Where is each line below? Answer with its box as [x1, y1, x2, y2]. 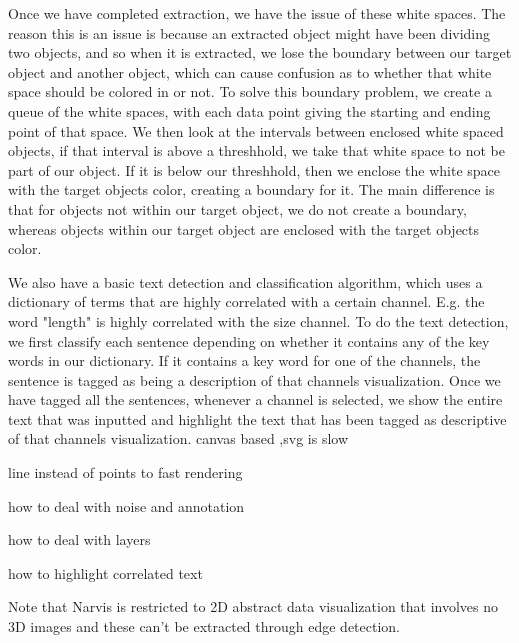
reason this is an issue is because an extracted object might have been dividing [8, 22, 491, 43]
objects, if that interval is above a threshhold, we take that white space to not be [8, 140, 505, 161]
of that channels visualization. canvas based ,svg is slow [8, 428, 349, 449]
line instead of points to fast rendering [8, 462, 243, 483]
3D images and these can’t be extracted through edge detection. [8, 616, 401, 637]
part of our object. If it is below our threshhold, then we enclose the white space [8, 159, 501, 180]
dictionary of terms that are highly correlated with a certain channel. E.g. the [8, 291, 485, 312]
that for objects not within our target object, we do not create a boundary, [8, 198, 467, 219]
